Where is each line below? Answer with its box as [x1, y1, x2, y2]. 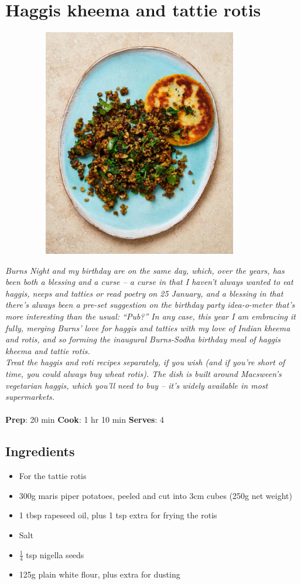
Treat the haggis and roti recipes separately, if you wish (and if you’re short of [5, 356, 285, 368]
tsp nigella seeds [26, 548, 84, 561]
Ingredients [5, 442, 75, 460]
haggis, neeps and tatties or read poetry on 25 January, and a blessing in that [5, 287, 283, 299]
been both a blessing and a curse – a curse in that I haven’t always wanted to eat [5, 276, 293, 288]
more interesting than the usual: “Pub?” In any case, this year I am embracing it [5, 310, 296, 322]
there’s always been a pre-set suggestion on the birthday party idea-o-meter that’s [5, 298, 295, 311]
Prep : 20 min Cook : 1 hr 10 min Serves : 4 [5, 413, 164, 426]
